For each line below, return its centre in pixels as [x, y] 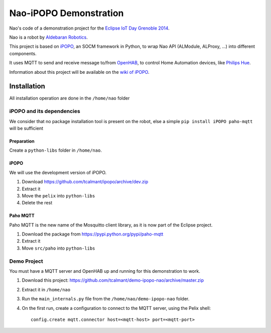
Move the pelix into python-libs [58, 195]
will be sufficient [26, 128]
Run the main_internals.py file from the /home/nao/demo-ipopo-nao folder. [106, 299]
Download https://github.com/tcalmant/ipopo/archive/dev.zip [85, 182]
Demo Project [26, 261]
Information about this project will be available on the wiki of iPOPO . [79, 72]
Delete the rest [37, 203]
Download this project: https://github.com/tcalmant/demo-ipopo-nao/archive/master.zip [113, 280]
